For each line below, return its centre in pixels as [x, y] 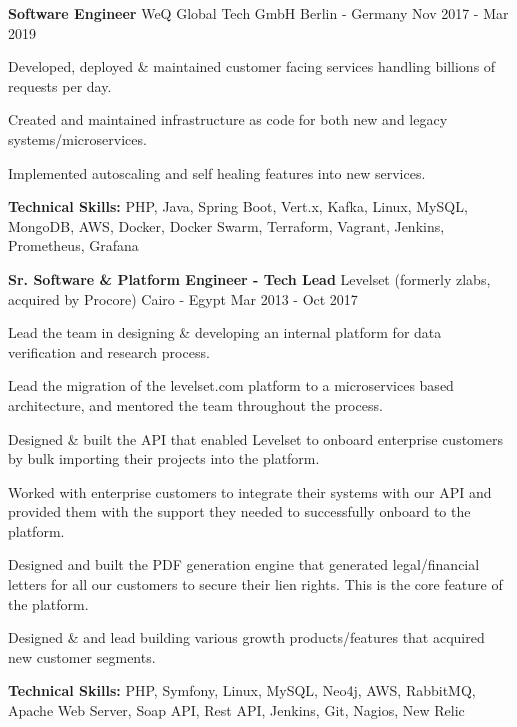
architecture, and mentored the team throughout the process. [195, 404]
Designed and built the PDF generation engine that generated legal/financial [244, 564]
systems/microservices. [77, 138]
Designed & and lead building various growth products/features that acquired [246, 637]
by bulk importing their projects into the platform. [164, 458]
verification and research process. [109, 351]
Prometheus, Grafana [73, 245]
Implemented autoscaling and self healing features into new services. [217, 172]
